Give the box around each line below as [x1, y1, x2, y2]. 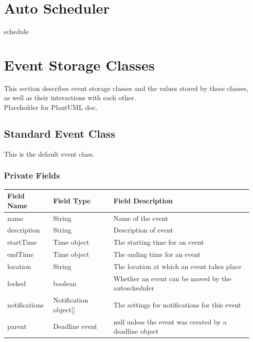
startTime [7, 237, 37, 247]
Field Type [53, 195, 91, 205]
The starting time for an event [113, 237, 204, 247]
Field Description [113, 195, 173, 205]
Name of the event [113, 213, 168, 223]
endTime [7, 249, 34, 259]
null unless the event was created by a [113, 316, 227, 326]
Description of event [113, 225, 173, 235]
